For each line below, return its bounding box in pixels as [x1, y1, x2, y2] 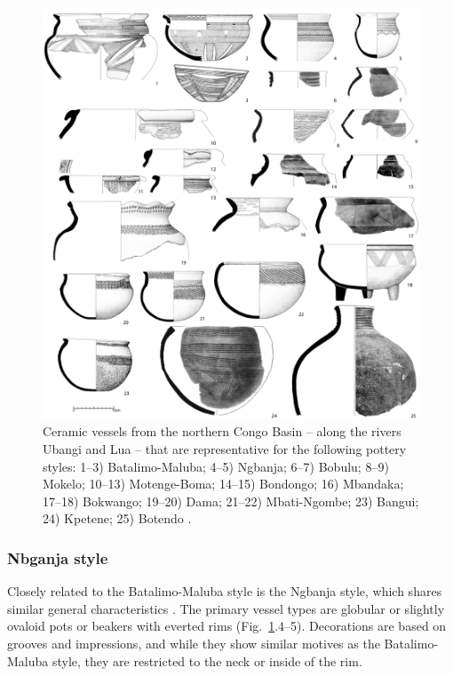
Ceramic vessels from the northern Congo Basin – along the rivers [43, 422, 401, 441]
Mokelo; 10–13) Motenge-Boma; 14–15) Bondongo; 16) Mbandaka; [43, 474, 404, 493]
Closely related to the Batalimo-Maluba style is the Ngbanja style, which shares [7, 582, 442, 600]
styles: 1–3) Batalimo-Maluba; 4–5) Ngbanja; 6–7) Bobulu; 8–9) [43, 457, 389, 475]
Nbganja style [7, 546, 108, 569]
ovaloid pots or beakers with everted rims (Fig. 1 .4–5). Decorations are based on [7, 616, 447, 635]
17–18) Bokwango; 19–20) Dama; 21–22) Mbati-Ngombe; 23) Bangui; [43, 491, 419, 510]
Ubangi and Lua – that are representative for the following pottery [43, 440, 407, 458]
